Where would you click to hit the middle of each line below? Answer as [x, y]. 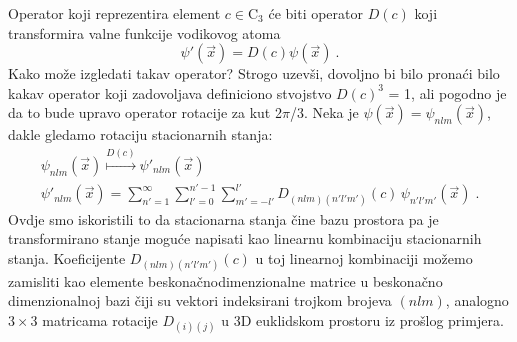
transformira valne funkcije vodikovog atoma [144, 32]
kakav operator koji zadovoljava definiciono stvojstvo [170, 92]
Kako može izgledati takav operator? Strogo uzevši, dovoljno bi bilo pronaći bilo [254, 73]
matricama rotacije [100, 320]
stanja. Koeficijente [67, 257]
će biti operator [316, 13]
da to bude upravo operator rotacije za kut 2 [145, 112]
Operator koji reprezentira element [114, 13]
